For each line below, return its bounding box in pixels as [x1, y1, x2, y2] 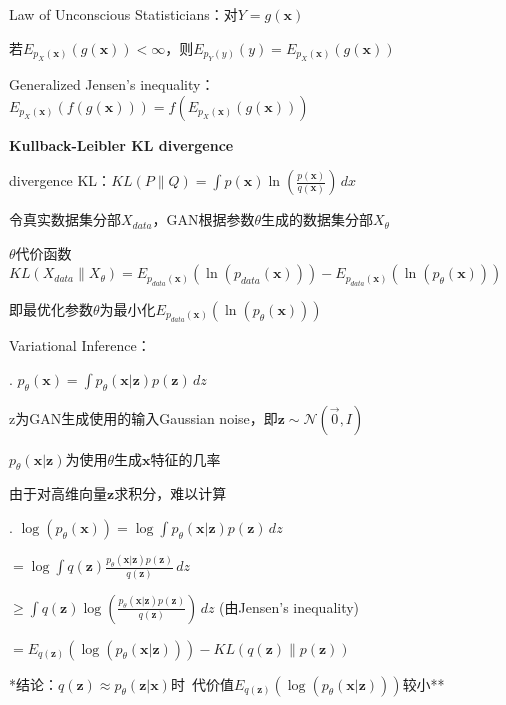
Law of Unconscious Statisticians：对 [9, 4, 238, 24]
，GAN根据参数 [152, 209, 255, 230]
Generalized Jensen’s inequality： [9, 74, 215, 94]
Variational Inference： [9, 335, 151, 356]
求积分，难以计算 [114, 483, 227, 504]
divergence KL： [9, 170, 112, 191]
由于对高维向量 [9, 483, 107, 504]
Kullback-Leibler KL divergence [9, 134, 234, 155]
